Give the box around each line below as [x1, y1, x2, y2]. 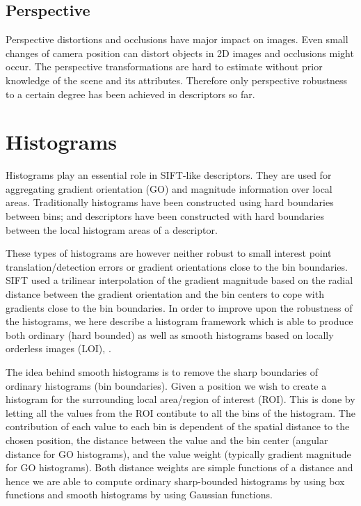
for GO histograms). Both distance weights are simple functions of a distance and [6, 460, 353, 475]
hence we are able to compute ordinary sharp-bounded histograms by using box [6, 473, 345, 488]
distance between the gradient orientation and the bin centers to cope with [6, 287, 324, 301]
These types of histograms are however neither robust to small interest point [6, 246, 332, 260]
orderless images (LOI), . [6, 341, 111, 356]
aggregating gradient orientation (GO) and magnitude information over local [6, 181, 332, 196]
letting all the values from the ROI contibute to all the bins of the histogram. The [6, 405, 355, 420]
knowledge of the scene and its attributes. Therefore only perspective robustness [6, 72, 348, 87]
